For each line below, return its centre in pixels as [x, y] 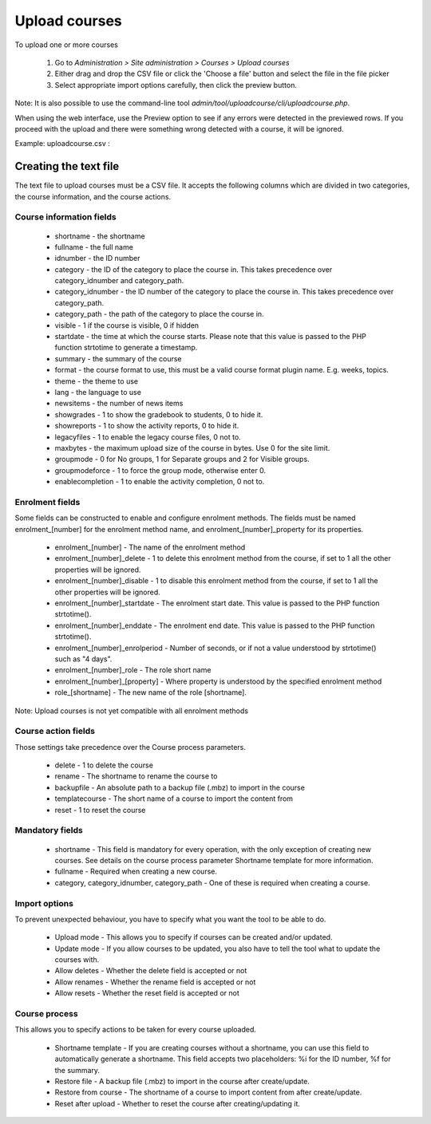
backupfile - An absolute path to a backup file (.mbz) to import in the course [180, 787]
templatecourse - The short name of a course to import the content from [174, 799]
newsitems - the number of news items [119, 404]
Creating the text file [67, 166]
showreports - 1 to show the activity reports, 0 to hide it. [147, 426]
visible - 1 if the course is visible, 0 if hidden [127, 325]
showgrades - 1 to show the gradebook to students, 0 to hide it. [159, 414]
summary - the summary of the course [119, 358]
